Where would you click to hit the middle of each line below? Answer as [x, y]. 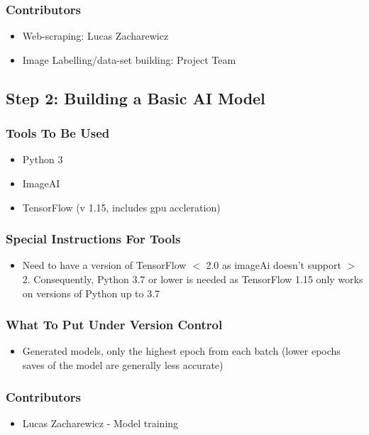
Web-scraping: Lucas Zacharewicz [95, 36]
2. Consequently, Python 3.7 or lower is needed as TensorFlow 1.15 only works [193, 279]
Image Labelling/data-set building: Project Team [129, 59]
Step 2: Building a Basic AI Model [136, 98]
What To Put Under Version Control [114, 325]
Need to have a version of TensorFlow [104, 265]
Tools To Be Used [58, 133]
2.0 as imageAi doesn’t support [274, 265]
